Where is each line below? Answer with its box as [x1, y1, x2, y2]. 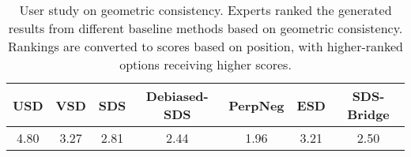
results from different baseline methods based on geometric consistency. [8, 19, 403, 37]
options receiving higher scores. [119, 55, 292, 73]
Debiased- [145, 87, 209, 105]
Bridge [347, 105, 390, 123]
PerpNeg [228, 95, 285, 114]
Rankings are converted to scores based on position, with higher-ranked [7, 37, 403, 55]
